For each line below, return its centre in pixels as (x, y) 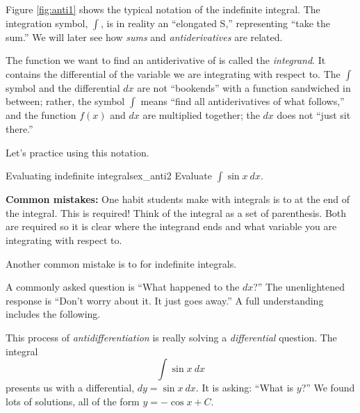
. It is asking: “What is (245, 388)
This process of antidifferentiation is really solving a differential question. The (171, 337)
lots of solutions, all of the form (73, 401)
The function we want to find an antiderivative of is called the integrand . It (166, 60)
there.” (19, 128)
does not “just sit (314, 115)
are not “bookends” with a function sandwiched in (244, 87)
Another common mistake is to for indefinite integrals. (121, 263)
